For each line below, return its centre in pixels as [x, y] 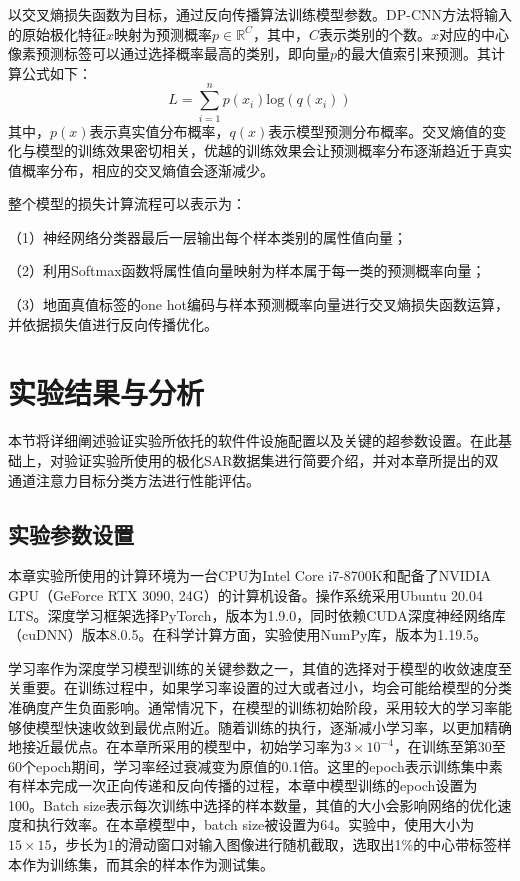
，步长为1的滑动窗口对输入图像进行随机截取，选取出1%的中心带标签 [274, 844]
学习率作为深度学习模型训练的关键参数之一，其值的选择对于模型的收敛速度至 [260, 667]
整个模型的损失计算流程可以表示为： [127, 203]
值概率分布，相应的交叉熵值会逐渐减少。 [141, 169]
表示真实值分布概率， [159, 130]
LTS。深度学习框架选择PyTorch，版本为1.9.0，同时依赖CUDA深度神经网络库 [257, 614]
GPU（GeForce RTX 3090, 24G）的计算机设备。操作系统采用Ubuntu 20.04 [245, 594]
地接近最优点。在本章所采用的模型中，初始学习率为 [176, 746]
